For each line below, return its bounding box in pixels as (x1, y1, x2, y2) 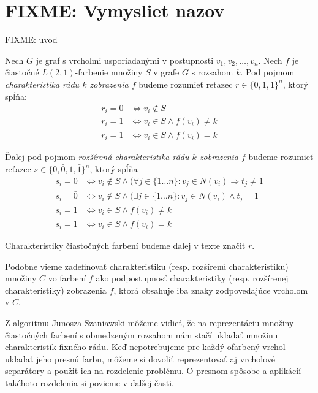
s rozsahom (191, 66, 233, 78)
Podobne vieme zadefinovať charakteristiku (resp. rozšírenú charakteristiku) (5, 259, 289, 272)
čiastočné (5, 66, 39, 78)
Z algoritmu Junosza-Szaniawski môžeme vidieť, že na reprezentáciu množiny (5, 316, 294, 329)
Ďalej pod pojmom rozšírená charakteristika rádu (5, 150, 189, 163)
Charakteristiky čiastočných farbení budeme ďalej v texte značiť (5, 239, 246, 252)
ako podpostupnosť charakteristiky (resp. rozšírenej (96, 272, 289, 284)
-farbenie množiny (75, 66, 143, 78)
